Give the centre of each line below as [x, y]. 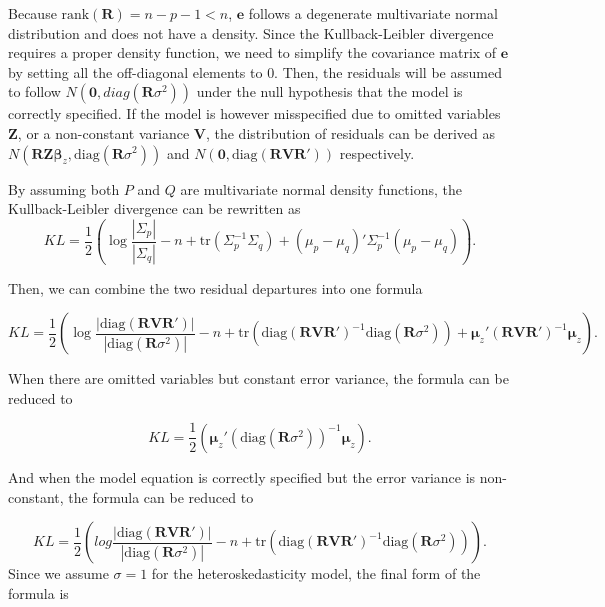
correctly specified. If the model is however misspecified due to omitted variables [254, 113]
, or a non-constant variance [103, 132]
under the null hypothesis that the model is [329, 91]
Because [32, 13]
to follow [34, 91]
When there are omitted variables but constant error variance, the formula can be [258, 378]
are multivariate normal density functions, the [321, 188]
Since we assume [58, 573]
